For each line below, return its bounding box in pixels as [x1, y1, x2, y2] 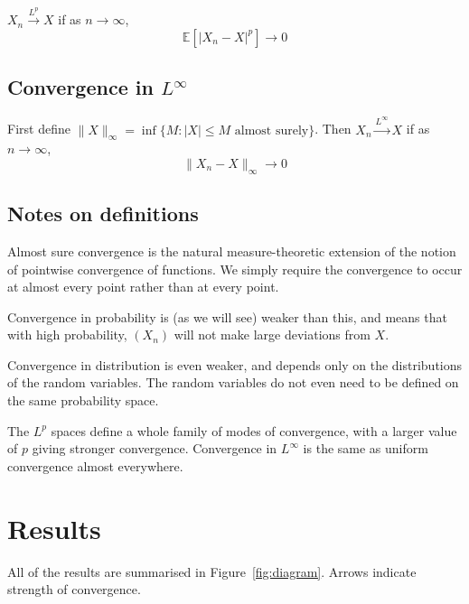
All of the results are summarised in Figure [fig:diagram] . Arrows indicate [7, 562, 417, 581]
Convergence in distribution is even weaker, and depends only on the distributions [7, 355, 463, 374]
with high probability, [7, 325, 127, 344]
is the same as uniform [303, 439, 428, 458]
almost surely [234, 124, 309, 137]
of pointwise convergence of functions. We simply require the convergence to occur [7, 259, 463, 278]
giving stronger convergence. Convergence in [32, 439, 277, 458]
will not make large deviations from [174, 325, 371, 344]
